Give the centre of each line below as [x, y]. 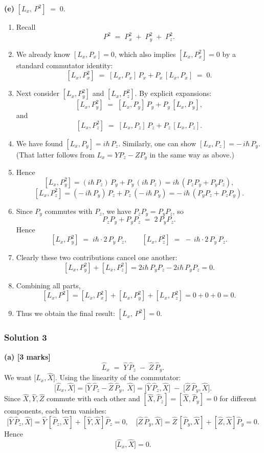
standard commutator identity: [64, 65]
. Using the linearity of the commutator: [118, 377]
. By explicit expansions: [173, 93]
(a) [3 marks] [27, 356]
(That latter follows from [55, 154]
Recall [26, 27]
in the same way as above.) [192, 154]
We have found [39, 143]
